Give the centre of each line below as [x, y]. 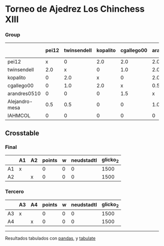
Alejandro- [20, 101]
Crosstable [22, 133]
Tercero [15, 192]
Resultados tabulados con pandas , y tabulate [51, 238]
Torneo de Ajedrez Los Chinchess [75, 9]
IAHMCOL [19, 116]
